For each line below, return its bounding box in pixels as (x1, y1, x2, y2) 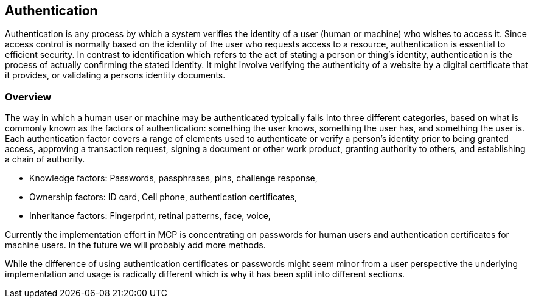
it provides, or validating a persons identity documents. (5, 70, 226, 81)
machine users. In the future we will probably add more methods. (5, 240, 266, 251)
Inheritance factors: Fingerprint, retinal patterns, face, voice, (29, 211, 271, 221)
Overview (5, 90, 52, 103)
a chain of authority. (5, 154, 85, 165)
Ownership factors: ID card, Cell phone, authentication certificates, (29, 192, 298, 203)
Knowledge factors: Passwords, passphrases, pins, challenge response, (29, 173, 318, 184)
